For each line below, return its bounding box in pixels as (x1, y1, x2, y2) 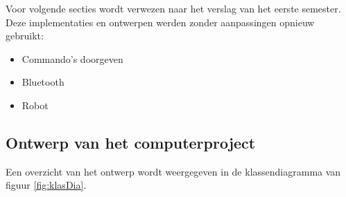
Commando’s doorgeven (21, 51, 123, 66)
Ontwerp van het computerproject (6, 131, 256, 153)
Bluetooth (21, 75, 64, 89)
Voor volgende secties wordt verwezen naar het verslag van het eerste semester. (6, 1, 341, 15)
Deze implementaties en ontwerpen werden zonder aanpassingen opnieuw (6, 15, 315, 29)
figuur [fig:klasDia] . (6, 178, 87, 192)
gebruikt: (6, 28, 44, 43)
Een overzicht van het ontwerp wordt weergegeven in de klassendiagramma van (6, 164, 341, 178)
